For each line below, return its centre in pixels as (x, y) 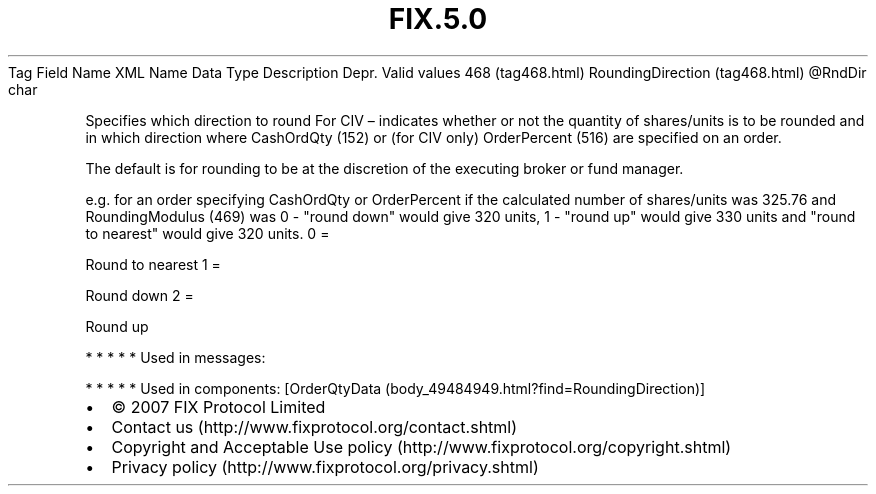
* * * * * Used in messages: (175, 357)
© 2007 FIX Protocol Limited (218, 406)
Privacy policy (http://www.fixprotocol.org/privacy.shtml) (325, 466)
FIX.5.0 (438, 19)
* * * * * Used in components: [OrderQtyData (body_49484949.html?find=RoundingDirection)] (395, 388)
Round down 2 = (139, 295)
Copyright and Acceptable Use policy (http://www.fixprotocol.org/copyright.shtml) (421, 446)
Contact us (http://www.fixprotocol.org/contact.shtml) (314, 426)
